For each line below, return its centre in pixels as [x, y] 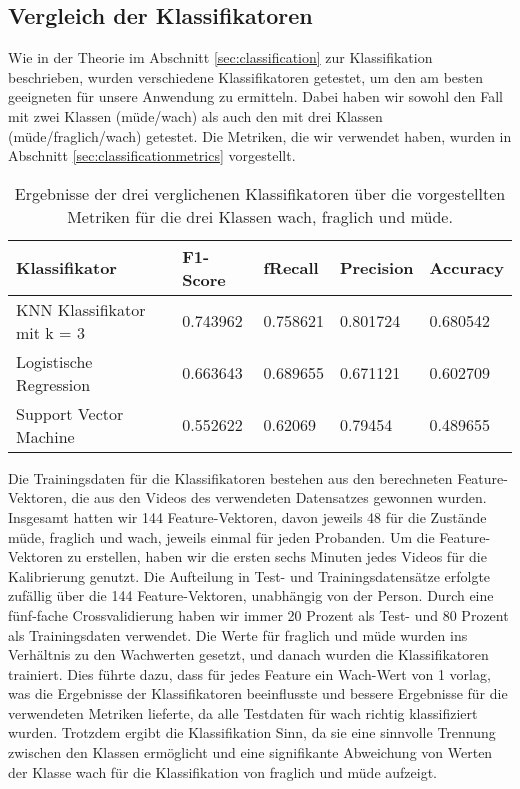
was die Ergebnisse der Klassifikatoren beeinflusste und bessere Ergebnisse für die [258, 693]
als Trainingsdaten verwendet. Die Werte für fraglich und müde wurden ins [238, 634]
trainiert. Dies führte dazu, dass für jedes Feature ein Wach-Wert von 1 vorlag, [249, 673]
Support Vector [70, 413]
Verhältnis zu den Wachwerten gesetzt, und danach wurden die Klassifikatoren [248, 654]
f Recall [291, 268]
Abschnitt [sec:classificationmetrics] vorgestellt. [152, 155]
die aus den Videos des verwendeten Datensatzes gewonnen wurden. [279, 497]
